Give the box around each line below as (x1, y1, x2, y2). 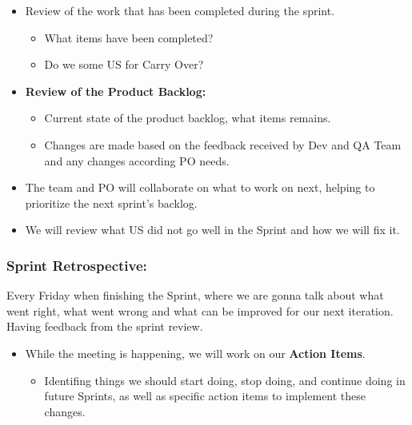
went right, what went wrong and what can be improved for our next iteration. (6, 302, 394, 319)
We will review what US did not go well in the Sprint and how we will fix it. (25, 221, 400, 238)
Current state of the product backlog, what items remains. (44, 109, 331, 126)
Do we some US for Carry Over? (44, 56, 204, 73)
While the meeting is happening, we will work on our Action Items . (25, 344, 366, 361)
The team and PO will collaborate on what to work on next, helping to (25, 179, 375, 196)
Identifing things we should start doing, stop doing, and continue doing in (44, 371, 406, 388)
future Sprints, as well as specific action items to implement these (44, 387, 366, 404)
